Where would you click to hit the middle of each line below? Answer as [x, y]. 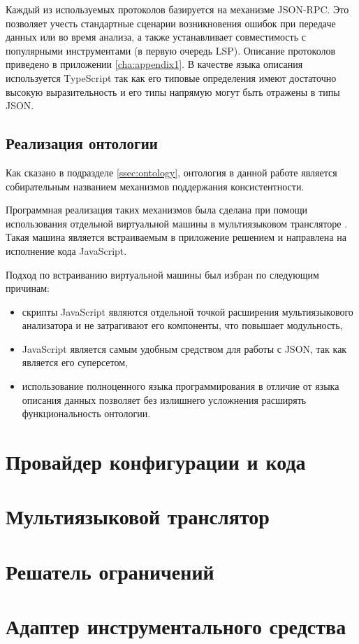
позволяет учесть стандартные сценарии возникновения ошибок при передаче [171, 23]
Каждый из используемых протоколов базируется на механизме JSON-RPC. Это [177, 9]
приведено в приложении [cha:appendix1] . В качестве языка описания [154, 64]
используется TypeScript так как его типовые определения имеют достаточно [171, 77]
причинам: [28, 288]
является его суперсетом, [75, 362]
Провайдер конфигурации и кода [156, 462]
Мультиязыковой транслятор [138, 516]
